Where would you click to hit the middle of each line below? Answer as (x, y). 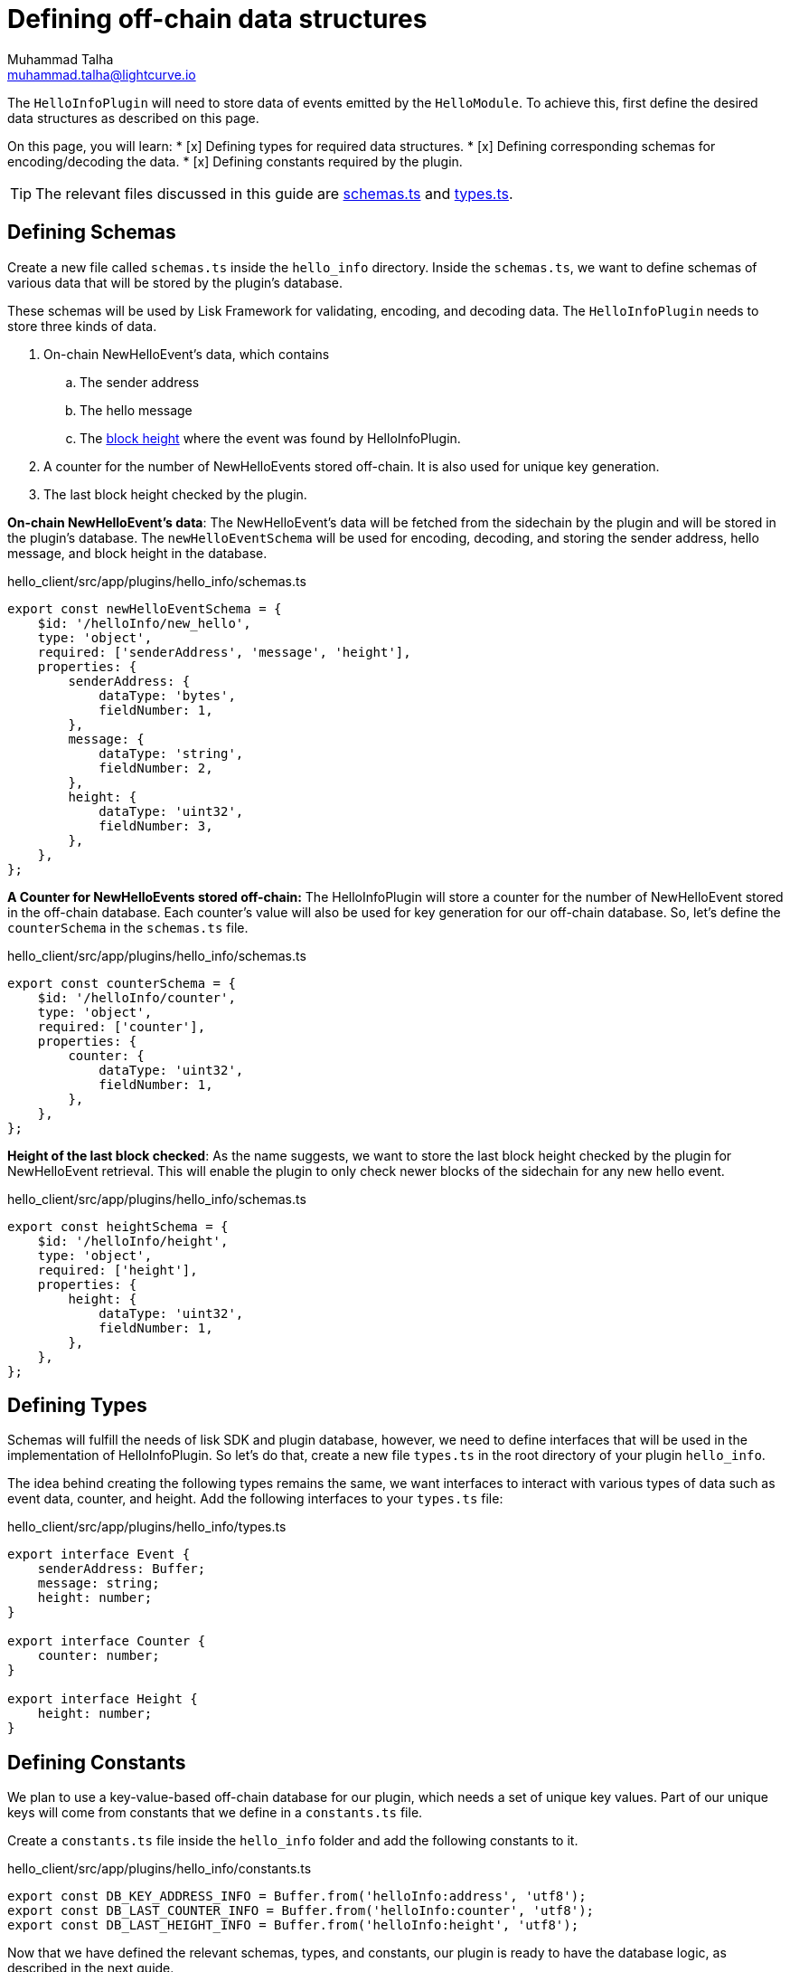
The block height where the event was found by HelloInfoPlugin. (270, 438)
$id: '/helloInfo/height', (133, 1241)
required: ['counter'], (122, 1026)
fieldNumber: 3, (156, 825)
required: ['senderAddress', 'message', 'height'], (224, 652)
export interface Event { (99, 1555)
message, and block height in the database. (137, 553)
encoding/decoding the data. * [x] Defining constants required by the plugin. (235, 161)
